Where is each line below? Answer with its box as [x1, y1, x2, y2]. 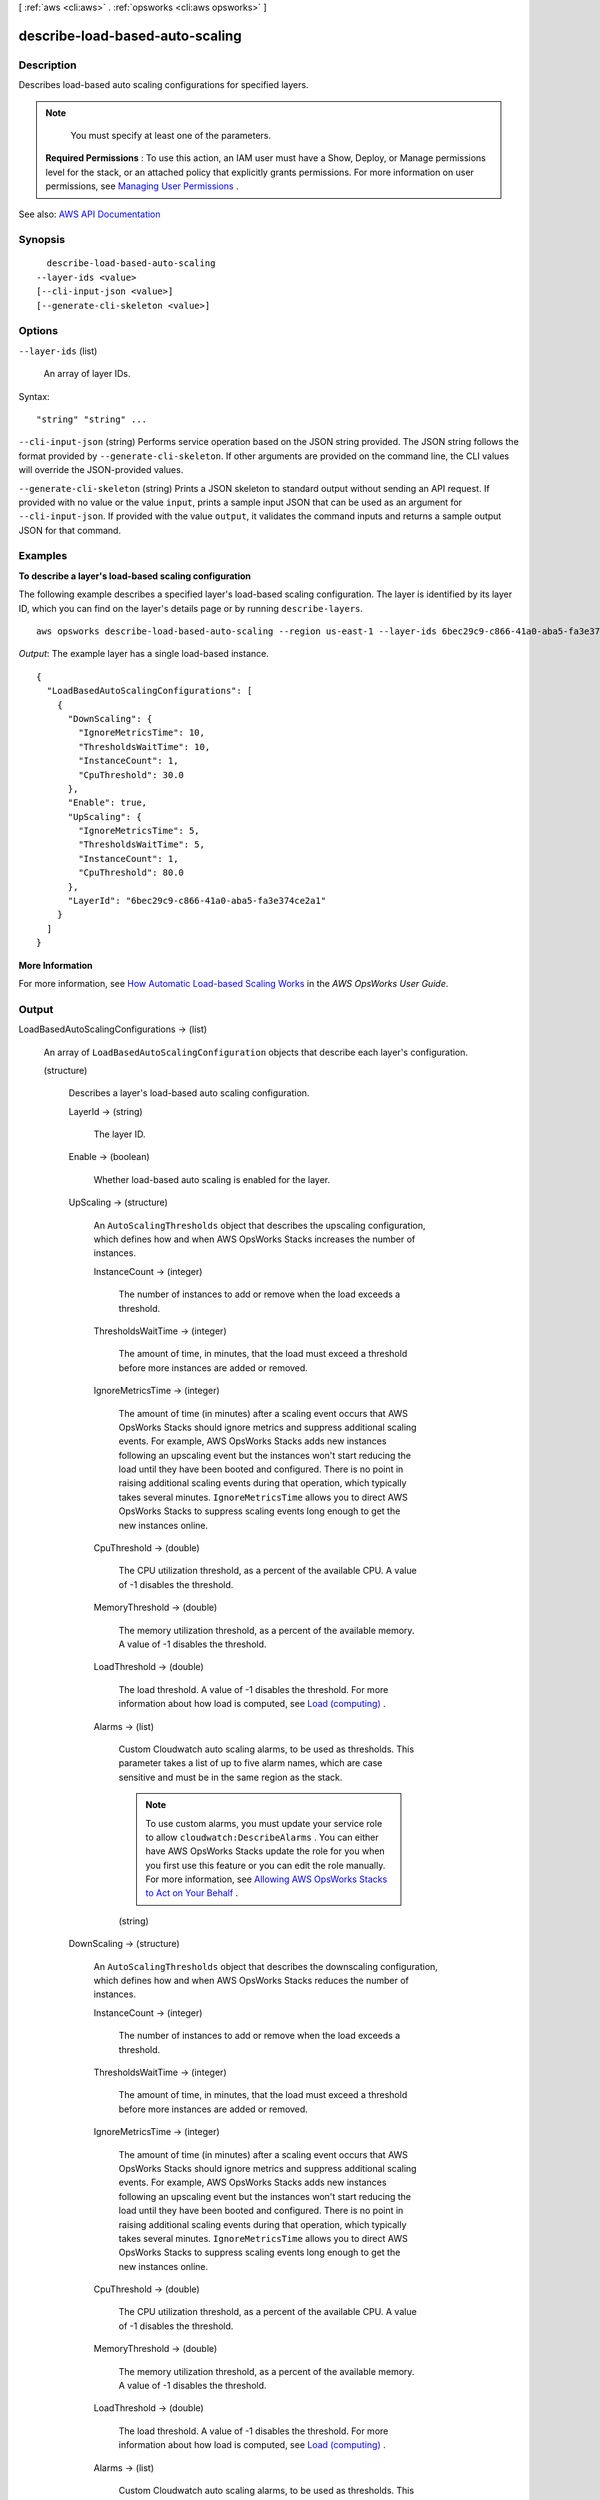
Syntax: [18, 390, 50, 402]
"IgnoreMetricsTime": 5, [78, 825, 200, 837]
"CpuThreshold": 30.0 [78, 769, 185, 780]
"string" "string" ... [36, 413, 148, 425]
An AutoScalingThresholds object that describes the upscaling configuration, [93, 1219, 426, 1231]
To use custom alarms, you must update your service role [145, 1817, 383, 1829]
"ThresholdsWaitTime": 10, [78, 741, 211, 752]
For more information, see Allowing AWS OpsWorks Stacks [145, 1873, 388, 1885]
